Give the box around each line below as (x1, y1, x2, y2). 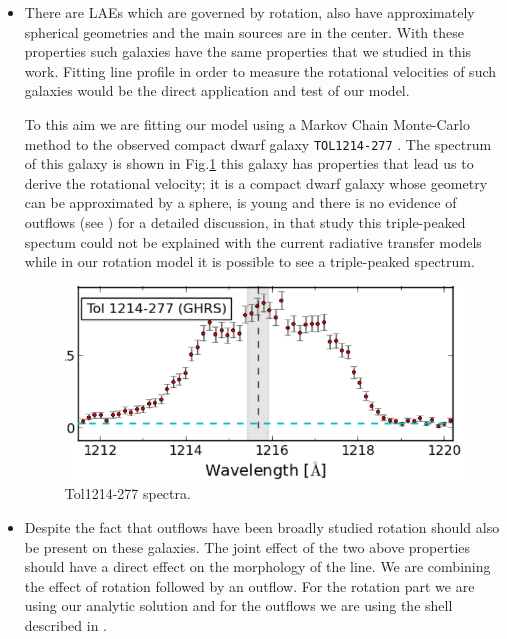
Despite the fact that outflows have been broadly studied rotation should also (24, 517, 500, 538)
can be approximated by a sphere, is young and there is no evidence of (24, 192, 457, 213)
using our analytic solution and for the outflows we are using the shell (24, 595, 453, 616)
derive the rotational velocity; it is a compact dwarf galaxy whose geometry (24, 172, 488, 193)
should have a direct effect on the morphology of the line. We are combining (24, 556, 491, 577)
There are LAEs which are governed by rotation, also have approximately (24, 2, 475, 22)
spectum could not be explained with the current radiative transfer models (24, 231, 482, 252)
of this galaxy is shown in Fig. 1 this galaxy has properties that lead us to (24, 153, 474, 174)
